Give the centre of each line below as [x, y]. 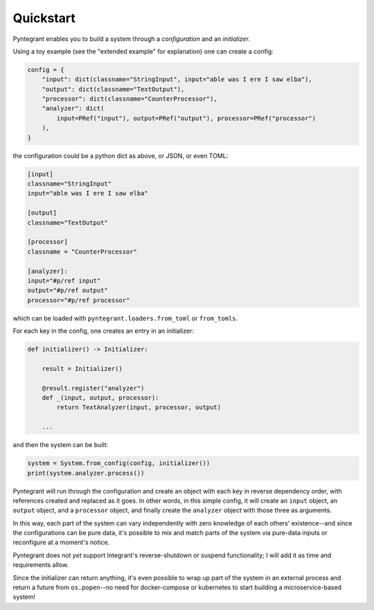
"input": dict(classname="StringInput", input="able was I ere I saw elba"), [177, 79]
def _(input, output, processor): [100, 398]
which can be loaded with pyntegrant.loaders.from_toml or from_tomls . [125, 318]
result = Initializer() [82, 368]
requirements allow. [41, 565]
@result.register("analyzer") [93, 388]
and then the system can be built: [61, 445]
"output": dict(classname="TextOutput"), [113, 89]
